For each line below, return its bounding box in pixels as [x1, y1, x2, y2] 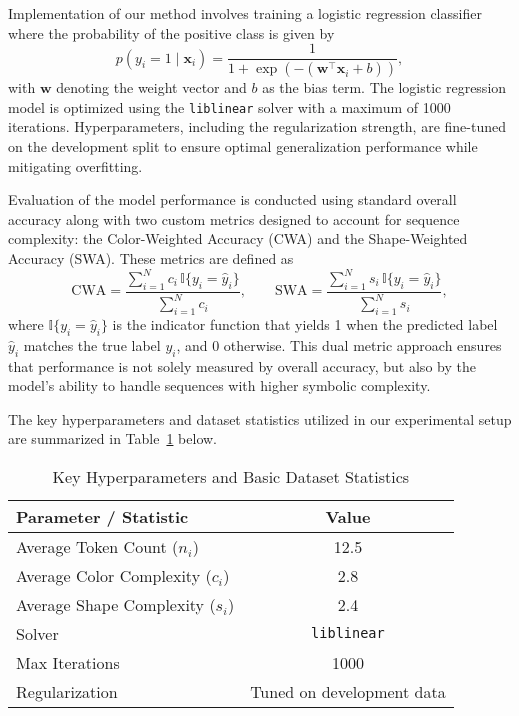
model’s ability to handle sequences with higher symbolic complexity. [8, 375, 431, 396]
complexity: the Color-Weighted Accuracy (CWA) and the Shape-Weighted [8, 228, 468, 249]
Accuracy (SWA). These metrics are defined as [8, 247, 294, 268]
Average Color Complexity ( [16, 563, 212, 587]
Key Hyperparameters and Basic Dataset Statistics [52, 464, 410, 488]
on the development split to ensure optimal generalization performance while [8, 135, 478, 156]
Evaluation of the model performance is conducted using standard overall [8, 189, 457, 210]
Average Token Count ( [16, 534, 179, 558]
